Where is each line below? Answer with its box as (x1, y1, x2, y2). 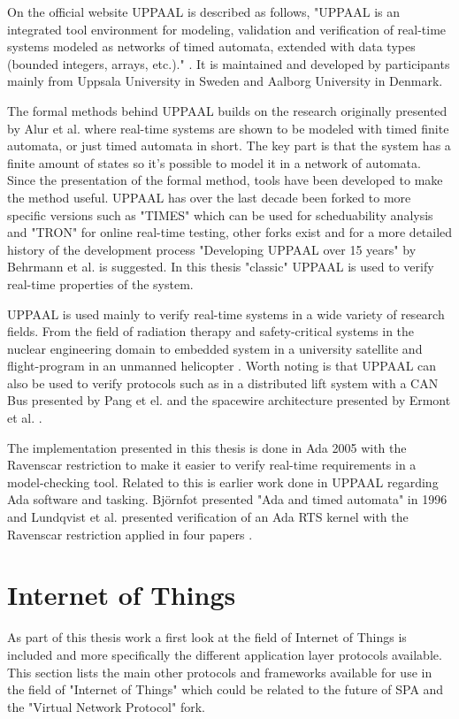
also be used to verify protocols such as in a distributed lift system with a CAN (7, 373, 439, 392)
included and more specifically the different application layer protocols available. (7, 645, 442, 663)
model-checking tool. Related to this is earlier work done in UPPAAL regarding (7, 472, 439, 491)
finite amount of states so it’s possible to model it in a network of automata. (7, 153, 421, 172)
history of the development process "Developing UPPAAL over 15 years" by (7, 240, 417, 258)
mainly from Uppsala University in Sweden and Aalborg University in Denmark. (7, 72, 443, 90)
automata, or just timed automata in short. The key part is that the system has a (7, 136, 451, 155)
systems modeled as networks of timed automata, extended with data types (7, 37, 416, 56)
